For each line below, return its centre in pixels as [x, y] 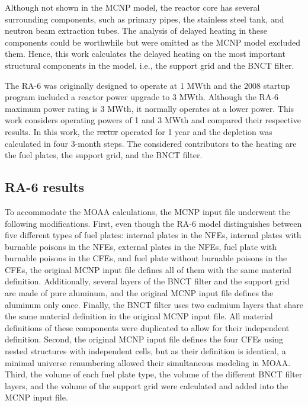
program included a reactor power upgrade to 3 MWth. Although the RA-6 [142, 97]
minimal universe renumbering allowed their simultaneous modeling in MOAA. [148, 362]
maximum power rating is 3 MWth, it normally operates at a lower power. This [150, 108]
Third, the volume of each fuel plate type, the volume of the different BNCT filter [154, 374]
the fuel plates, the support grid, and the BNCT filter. [104, 155]
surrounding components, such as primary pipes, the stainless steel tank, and [145, 19]
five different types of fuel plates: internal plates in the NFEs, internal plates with [153, 235]
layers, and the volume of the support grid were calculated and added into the [147, 385]
